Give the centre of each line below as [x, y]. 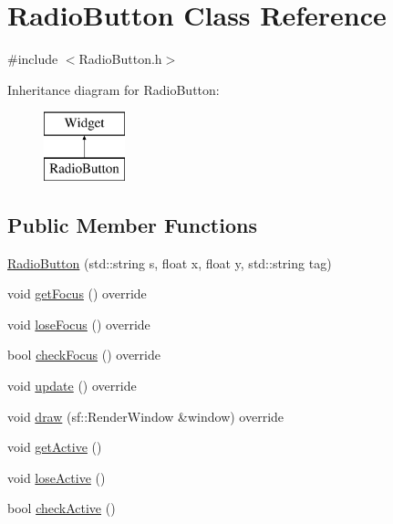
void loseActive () [57, 477]
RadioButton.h [120, 59]
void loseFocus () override [79, 324]
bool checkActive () [62, 508]
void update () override [72, 386]
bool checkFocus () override [84, 355]
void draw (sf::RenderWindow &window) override [146, 416]
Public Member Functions [132, 224]
